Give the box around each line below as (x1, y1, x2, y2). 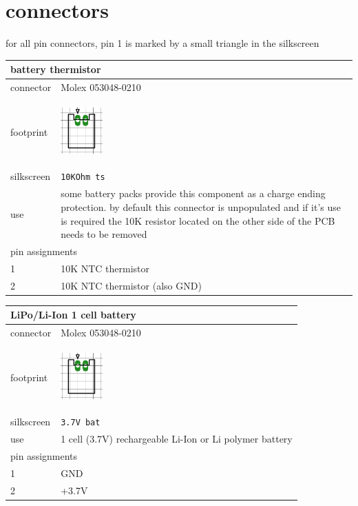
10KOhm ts (61, 172, 105, 183)
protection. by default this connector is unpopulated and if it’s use (61, 199, 341, 214)
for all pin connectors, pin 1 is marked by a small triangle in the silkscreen (6, 36, 319, 50)
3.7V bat (61, 418, 101, 428)
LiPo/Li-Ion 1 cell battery (10, 307, 136, 322)
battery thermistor (10, 62, 101, 77)
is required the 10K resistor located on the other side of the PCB (61, 213, 335, 227)
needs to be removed (61, 227, 147, 241)
